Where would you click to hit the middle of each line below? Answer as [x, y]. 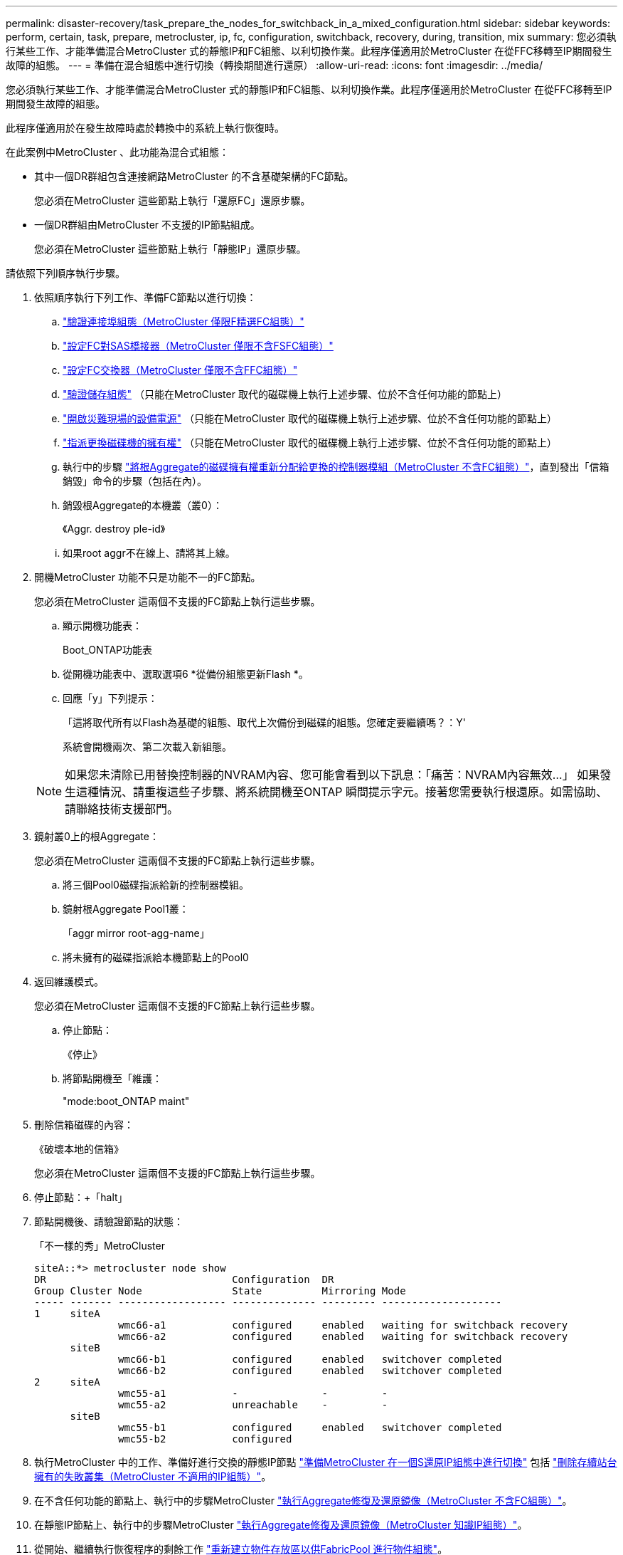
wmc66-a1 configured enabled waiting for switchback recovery [343, 1325]
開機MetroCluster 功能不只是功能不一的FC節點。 [148, 577]
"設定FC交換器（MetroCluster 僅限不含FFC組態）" [180, 370]
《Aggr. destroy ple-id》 [114, 529]
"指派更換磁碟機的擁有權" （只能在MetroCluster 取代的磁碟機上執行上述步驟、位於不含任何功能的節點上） [310, 443]
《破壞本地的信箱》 [79, 1149]
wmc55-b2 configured [205, 1439]
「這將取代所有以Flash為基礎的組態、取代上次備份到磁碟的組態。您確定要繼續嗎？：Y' [264, 722]
